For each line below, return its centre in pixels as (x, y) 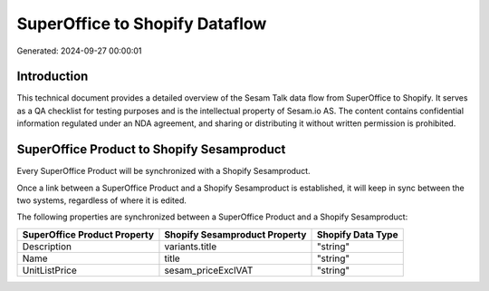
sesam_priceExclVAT (209, 270)
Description (47, 247)
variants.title (191, 247)
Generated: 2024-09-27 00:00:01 (79, 51)
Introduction (53, 77)
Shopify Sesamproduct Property (235, 234)
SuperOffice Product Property (88, 234)
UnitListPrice (49, 270)
